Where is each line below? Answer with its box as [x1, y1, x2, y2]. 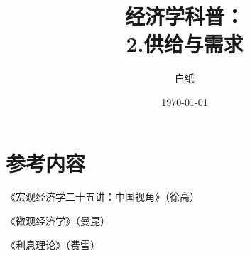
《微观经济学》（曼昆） [6, 213, 110, 228]
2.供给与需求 [126, 29, 244, 58]
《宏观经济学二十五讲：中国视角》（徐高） [6, 189, 200, 204]
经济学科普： [124, 1, 244, 31]
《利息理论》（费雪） [6, 237, 100, 252]
